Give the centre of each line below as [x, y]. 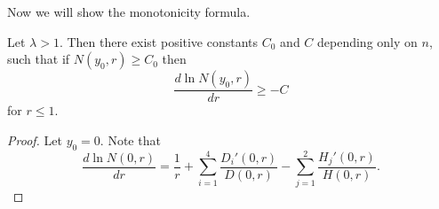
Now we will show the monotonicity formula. [129, 12]
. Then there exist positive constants [159, 41]
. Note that [130, 139]
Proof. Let [35, 139]
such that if [39, 59]
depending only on [367, 41]
